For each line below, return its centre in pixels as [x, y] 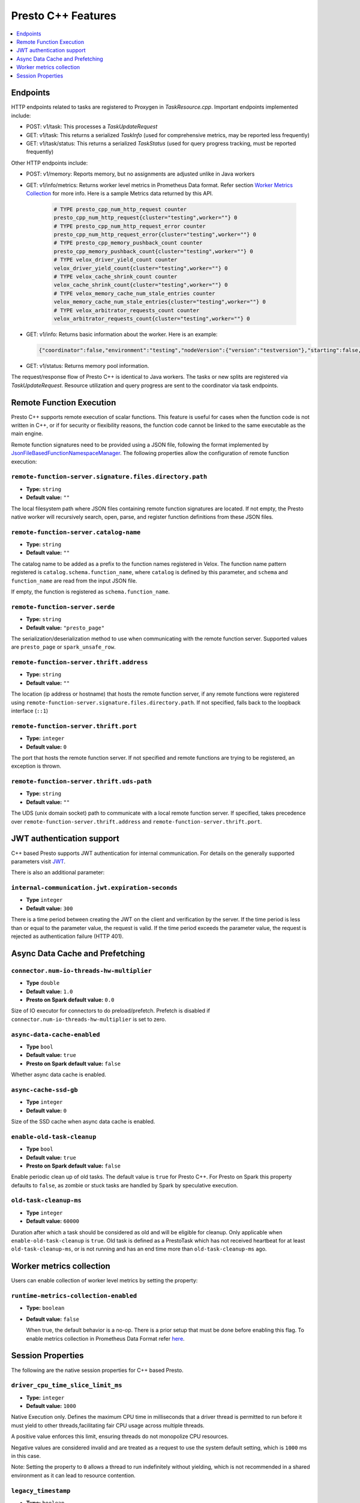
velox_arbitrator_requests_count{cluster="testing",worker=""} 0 [152, 318]
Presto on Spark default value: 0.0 [70, 999]
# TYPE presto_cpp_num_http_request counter [120, 209]
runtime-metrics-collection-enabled [74, 1296]
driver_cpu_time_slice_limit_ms [67, 1385]
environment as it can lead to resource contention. [73, 1475]
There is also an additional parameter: [58, 872]
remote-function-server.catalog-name [76, 532]
